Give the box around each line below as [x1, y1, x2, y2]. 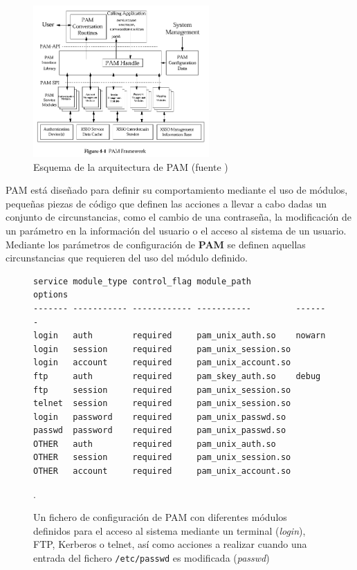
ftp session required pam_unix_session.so [33, 385, 291, 395]
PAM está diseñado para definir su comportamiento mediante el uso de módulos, [6, 183, 348, 197]
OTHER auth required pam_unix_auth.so [33, 439, 276, 449]
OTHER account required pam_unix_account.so [33, 466, 291, 477]
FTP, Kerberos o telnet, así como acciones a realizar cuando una [33, 537, 307, 551]
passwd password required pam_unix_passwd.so [33, 425, 286, 436]
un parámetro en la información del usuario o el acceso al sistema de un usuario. [6, 223, 347, 237]
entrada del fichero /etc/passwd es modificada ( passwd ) [33, 551, 270, 565]
